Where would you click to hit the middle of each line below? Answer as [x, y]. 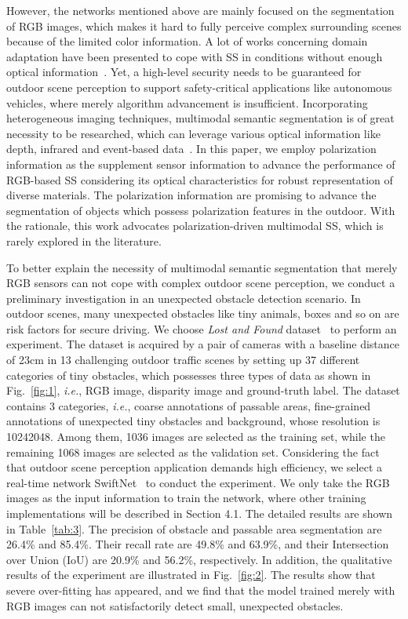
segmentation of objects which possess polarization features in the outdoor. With [201, 210]
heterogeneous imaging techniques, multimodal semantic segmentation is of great [200, 118]
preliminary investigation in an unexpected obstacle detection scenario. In [184, 298]
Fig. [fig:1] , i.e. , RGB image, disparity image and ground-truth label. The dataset [203, 390]
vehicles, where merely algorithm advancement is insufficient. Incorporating [187, 102]
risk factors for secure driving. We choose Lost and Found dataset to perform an [202, 328]
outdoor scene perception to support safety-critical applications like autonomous [199, 87]
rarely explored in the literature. [84, 240]
